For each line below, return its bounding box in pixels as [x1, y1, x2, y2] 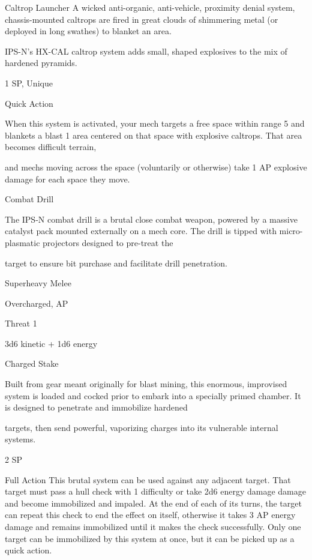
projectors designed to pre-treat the [43, 236, 173, 248]
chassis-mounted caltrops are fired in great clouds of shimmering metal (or [5, 13, 278, 25]
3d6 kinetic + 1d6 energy [5, 337, 98, 349]
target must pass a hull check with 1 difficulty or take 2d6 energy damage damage [5, 485, 306, 498]
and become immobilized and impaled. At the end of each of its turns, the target [5, 496, 302, 509]
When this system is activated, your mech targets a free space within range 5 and [5, 117, 305, 130]
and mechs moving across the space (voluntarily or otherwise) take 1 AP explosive [5, 160, 307, 173]
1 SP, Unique [5, 76, 53, 89]
